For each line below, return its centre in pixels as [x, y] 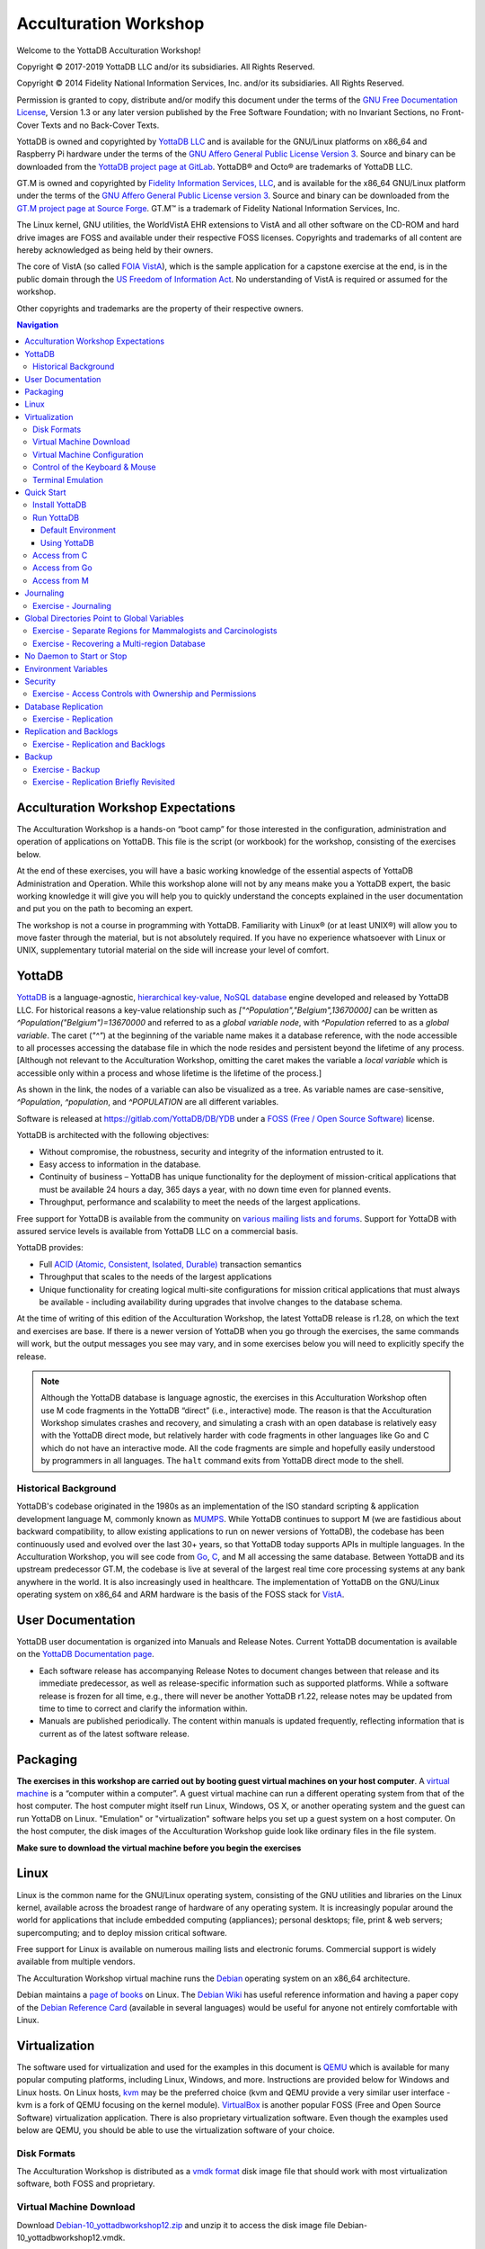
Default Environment [79, 530]
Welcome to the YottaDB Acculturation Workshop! [109, 50]
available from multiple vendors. [76, 1962]
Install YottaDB [60, 505]
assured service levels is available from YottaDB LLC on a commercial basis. [157, 1231]
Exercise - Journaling [72, 605]
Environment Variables [66, 668]
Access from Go [63, 568]
